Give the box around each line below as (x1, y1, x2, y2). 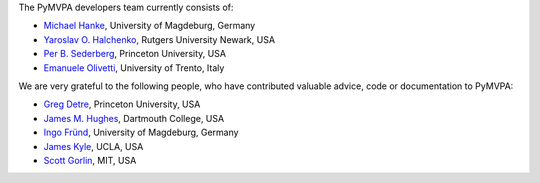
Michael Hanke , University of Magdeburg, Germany (43, 20, 256, 32)
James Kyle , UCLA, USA (43, 140, 144, 152)
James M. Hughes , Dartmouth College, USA (43, 112, 225, 124)
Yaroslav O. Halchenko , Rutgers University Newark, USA (43, 33, 275, 45)
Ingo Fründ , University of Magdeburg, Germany (43, 126, 239, 139)
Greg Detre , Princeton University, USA (43, 98, 201, 110)
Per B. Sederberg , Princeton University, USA (43, 48, 227, 60)
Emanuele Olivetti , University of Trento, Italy (43, 61, 225, 74)
